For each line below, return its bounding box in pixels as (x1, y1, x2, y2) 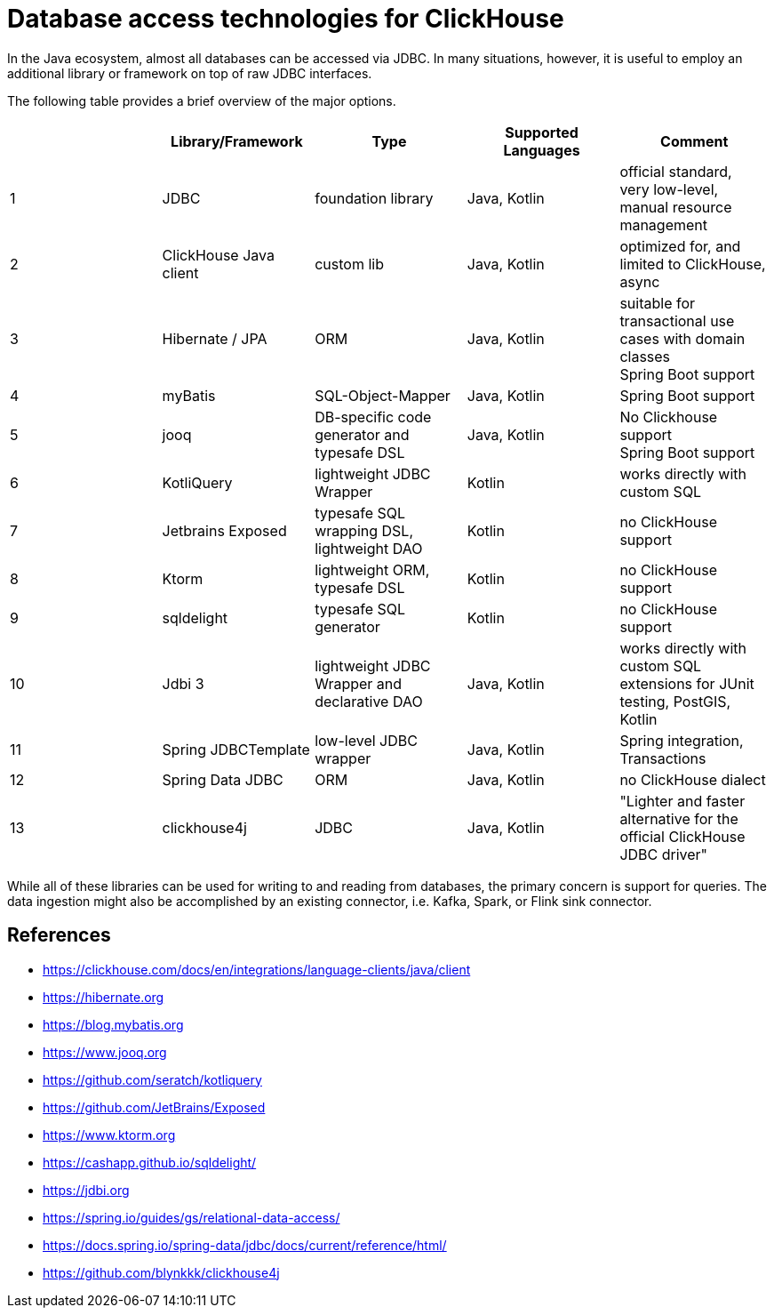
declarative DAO (315, 692, 423, 710)
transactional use (619, 311, 735, 330)
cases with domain (619, 329, 746, 348)
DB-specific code (315, 407, 432, 426)
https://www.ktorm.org (43, 1127, 176, 1143)
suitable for (619, 293, 696, 312)
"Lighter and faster (619, 791, 746, 810)
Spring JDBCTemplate (162, 740, 310, 758)
